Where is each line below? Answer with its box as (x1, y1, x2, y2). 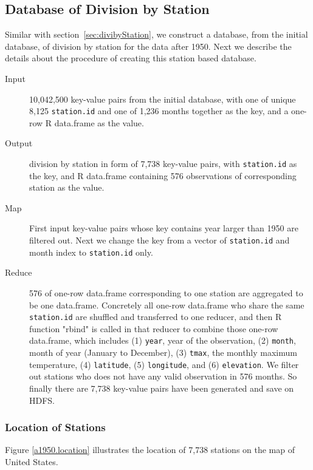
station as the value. (29, 181, 105, 194)
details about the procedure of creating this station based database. (5, 52, 256, 64)
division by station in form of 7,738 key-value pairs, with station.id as (29, 157, 297, 170)
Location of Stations (5, 420, 106, 435)
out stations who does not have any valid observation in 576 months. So (29, 370, 297, 383)
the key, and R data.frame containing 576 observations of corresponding (29, 169, 297, 182)
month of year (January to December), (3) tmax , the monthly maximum (29, 346, 297, 359)
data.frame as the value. (54, 116, 144, 129)
